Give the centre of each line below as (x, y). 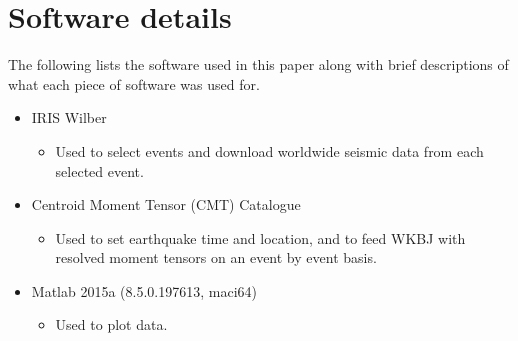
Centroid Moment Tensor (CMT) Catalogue (166, 204)
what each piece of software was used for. (134, 83)
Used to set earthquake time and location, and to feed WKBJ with (260, 237)
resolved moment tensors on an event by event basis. (216, 257)
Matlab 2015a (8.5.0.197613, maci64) (144, 290)
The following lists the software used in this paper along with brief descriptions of (258, 64)
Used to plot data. (111, 324)
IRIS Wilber (69, 117)
